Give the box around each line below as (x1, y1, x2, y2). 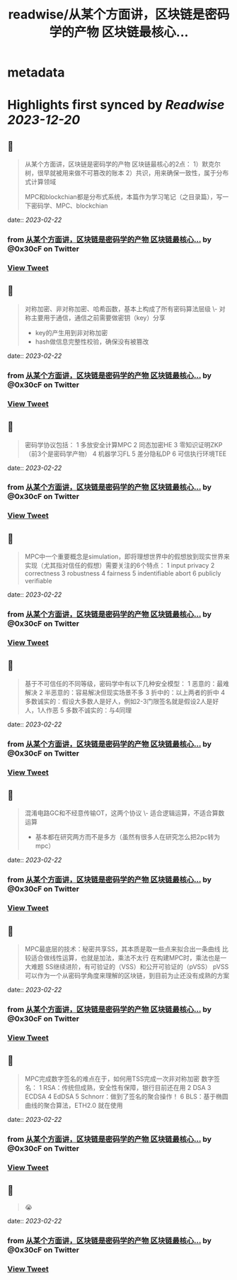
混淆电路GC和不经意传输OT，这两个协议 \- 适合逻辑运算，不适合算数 (24, 809, 225, 817)
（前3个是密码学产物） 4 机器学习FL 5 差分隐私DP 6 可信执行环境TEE (24, 449, 227, 458)
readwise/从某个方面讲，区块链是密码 (8, 6, 230, 23)
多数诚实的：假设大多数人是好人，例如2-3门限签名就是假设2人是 (24, 697, 213, 705)
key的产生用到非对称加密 (35, 328, 108, 337)
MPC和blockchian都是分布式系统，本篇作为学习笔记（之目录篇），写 (24, 193, 223, 201)
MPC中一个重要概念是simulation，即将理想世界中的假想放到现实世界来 (24, 552, 230, 561)
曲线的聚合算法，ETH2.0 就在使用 (24, 1101, 123, 1109)
